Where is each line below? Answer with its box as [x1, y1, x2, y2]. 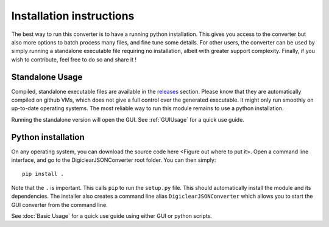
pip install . [22, 170, 64, 178]
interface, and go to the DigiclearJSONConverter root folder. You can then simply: [11, 156, 216, 164]
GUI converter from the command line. [11, 201, 108, 208]
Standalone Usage [11, 72, 83, 82]
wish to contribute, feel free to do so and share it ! [11, 55, 137, 63]
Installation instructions [11, 9, 135, 23]
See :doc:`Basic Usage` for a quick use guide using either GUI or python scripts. [11, 212, 213, 220]
